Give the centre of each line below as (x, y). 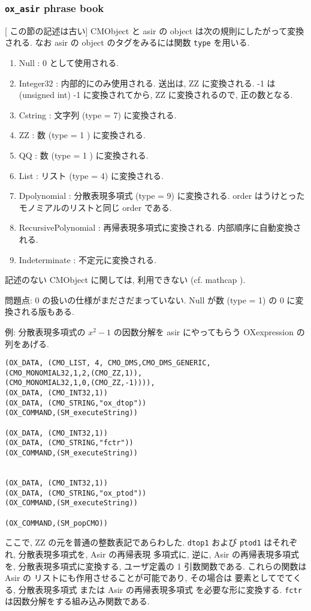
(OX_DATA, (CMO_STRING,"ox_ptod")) (76, 493)
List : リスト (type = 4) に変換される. (91, 175)
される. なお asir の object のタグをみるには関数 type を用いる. (127, 42)
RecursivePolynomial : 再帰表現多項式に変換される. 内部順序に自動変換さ (160, 227)
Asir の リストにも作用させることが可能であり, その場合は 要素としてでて (149, 578)
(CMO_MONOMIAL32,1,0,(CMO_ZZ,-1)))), (80, 383)
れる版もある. (48, 312)
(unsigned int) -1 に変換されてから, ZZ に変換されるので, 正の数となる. (156, 95)
